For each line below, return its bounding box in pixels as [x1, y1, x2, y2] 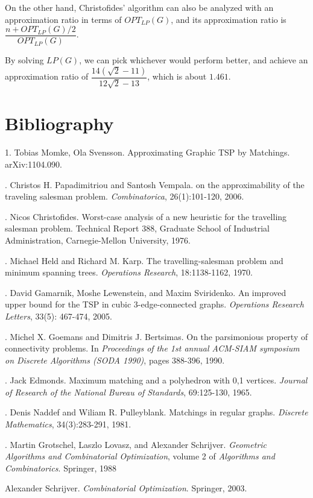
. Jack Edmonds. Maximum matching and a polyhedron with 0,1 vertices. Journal [5, 374, 308, 386]
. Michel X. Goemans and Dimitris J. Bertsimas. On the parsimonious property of [5, 330, 308, 342]
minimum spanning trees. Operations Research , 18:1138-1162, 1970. [5, 266, 253, 279]
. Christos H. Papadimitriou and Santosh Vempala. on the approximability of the [5, 178, 305, 191]
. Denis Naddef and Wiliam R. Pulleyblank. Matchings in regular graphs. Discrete [5, 406, 308, 418]
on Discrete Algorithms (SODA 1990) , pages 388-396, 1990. [5, 353, 225, 366]
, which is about [147, 70, 207, 83]
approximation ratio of [5, 70, 89, 83]
